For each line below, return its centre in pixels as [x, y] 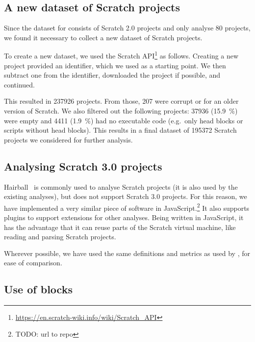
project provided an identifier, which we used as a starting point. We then [115, 65]
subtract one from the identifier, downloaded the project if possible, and [112, 75]
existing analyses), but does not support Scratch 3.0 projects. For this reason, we [126, 196]
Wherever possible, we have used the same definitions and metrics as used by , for [127, 253]
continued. [20, 84]
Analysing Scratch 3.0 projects [83, 166]
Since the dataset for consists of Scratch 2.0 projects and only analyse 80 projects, [127, 28]
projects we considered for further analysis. [68, 139]
